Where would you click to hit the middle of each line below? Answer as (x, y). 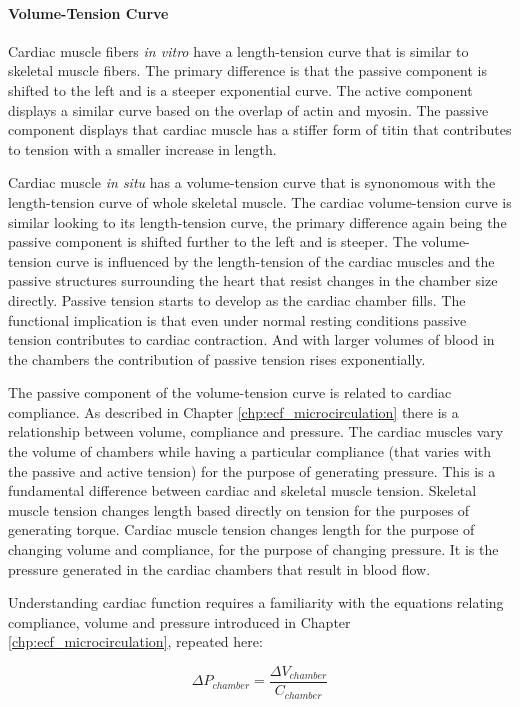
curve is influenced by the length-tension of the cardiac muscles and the (275, 260)
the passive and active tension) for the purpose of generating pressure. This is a (252, 470)
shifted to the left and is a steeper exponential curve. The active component (240, 89)
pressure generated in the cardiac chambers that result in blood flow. (219, 568)
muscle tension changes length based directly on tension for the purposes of (239, 509)
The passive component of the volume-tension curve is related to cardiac (230, 392)
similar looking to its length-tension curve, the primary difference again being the (257, 221)
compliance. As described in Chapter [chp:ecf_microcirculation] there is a (233, 411)
